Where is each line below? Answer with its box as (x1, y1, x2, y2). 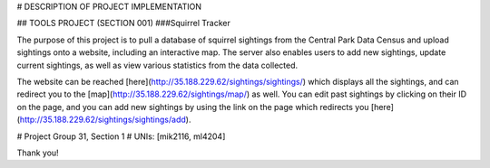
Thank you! (16, 147, 59, 158)
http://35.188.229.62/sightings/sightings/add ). (19, 114, 191, 126)
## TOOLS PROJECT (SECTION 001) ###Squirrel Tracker (16, 18, 230, 29)
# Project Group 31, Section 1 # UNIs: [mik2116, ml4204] (16, 131, 226, 142)
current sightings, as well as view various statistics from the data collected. (16, 60, 299, 70)
